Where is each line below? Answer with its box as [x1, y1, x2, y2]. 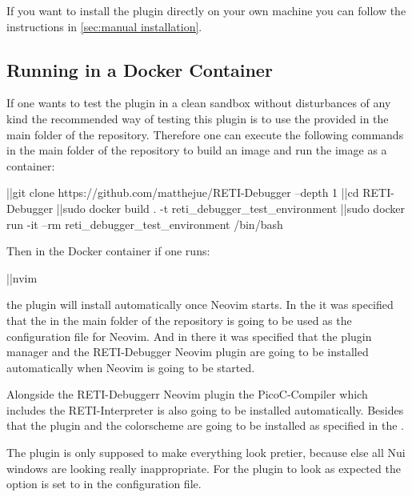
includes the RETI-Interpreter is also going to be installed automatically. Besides [6, 401, 404, 418]
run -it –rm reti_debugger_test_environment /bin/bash [6, 215, 283, 232]
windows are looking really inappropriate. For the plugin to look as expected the [6, 459, 401, 476]
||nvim [6, 269, 38, 286]
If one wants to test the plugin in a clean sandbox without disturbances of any [6, 94, 391, 111]
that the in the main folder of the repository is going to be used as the [6, 311, 352, 328]
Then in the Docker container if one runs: [6, 242, 210, 259]
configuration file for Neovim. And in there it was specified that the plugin [6, 327, 372, 344]
